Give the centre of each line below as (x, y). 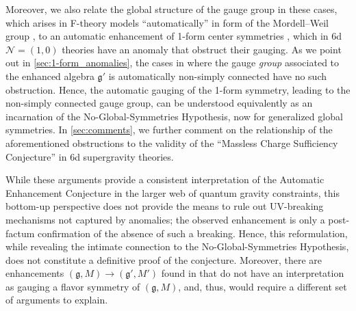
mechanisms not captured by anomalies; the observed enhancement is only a (165, 219)
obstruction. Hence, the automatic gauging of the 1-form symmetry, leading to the (178, 89)
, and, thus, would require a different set (263, 286)
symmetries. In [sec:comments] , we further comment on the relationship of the (169, 130)
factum (20, 233)
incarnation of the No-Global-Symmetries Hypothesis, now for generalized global (174, 116)
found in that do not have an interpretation (253, 273)
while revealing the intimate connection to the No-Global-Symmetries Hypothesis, (177, 246)
